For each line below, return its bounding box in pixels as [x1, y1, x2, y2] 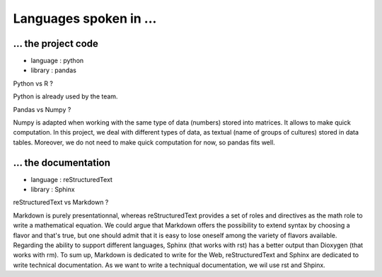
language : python [30, 57, 84, 65]
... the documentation [13, 157, 111, 169]
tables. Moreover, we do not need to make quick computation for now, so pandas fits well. [13, 138, 275, 147]
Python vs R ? [13, 79, 53, 88]
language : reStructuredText [30, 175, 113, 183]
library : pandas [30, 66, 77, 74]
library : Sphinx [30, 185, 75, 194]
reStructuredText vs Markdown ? [13, 198, 109, 207]
